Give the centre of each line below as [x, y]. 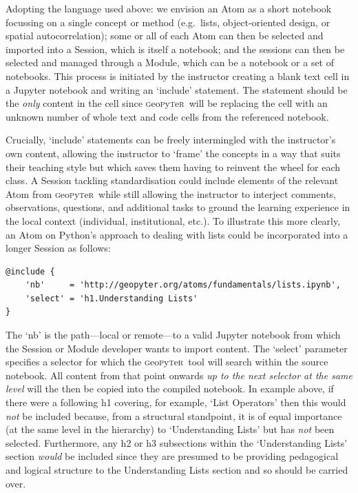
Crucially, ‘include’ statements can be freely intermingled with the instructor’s [171, 140]
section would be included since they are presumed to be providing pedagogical [172, 456]
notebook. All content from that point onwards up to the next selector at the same [179, 375]
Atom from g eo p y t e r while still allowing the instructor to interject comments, [171, 193]
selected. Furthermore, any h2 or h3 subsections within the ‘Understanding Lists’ [177, 442]
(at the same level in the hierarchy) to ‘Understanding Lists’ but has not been [170, 429]
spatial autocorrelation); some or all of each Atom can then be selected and [165, 36]
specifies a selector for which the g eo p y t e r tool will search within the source [167, 362]
